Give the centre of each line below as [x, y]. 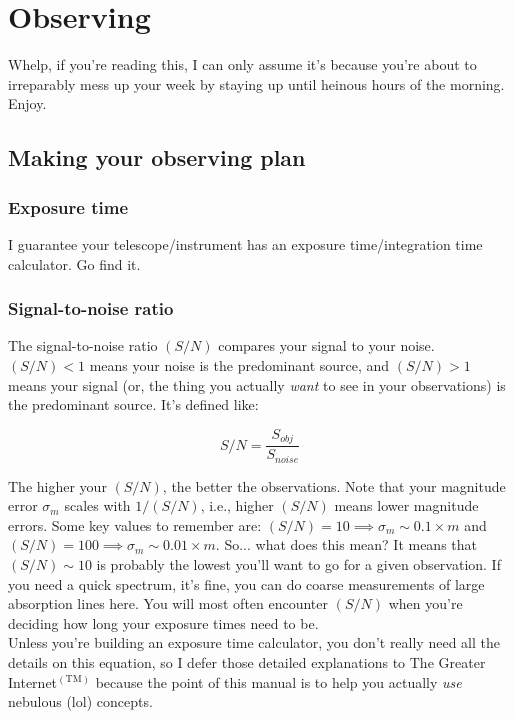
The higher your [57, 485]
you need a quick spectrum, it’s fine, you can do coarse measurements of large [246, 583]
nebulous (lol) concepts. [80, 701]
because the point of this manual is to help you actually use [278, 681]
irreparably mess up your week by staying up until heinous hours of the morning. [256, 83]
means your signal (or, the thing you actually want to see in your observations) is [257, 384]
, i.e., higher [237, 505]
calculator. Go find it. [74, 263]
